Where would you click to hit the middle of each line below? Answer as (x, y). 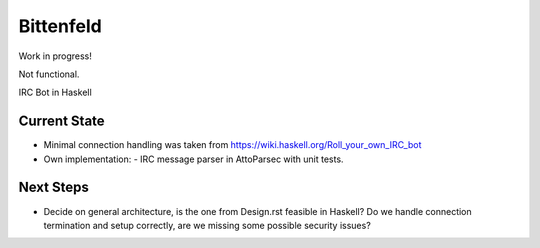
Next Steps (53, 187)
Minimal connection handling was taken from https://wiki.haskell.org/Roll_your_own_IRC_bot (232, 145)
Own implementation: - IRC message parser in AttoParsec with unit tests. (193, 159)
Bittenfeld (60, 26)
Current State (61, 121)
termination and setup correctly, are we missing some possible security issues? (207, 225)
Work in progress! (55, 56)
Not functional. (49, 74)
